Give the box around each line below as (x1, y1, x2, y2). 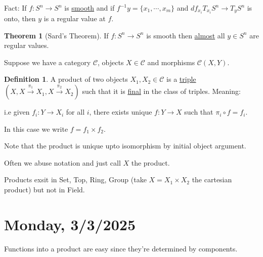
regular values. (4, 40, 49, 50)
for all (66, 107, 85, 117)
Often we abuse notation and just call (4, 157, 121, 168)
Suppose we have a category (4, 57, 91, 67)
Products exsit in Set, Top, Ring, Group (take (4, 174, 147, 185)
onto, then (4, 13, 36, 24)
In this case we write (4, 123, 68, 134)
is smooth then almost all (146, 30, 225, 40)
